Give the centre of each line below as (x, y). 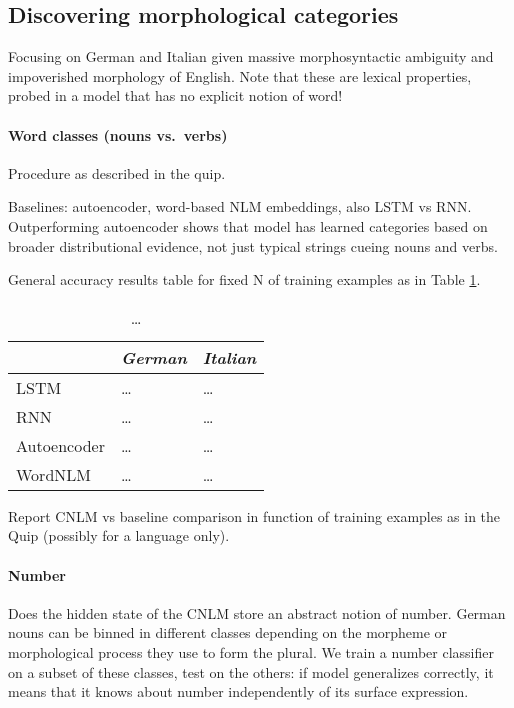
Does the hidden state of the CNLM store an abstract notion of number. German (257, 612)
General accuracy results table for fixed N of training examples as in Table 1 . (244, 279)
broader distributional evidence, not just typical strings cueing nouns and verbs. (253, 245)
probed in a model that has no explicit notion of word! (175, 95)
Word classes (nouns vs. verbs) (118, 134)
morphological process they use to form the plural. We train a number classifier (251, 651)
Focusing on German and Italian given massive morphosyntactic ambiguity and (251, 56)
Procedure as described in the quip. (117, 172)
